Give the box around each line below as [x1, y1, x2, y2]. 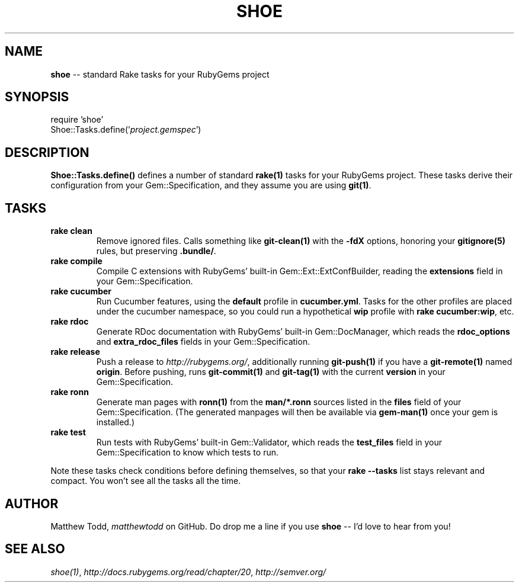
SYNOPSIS [5, 89, 69, 105]
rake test [50, 427, 86, 438]
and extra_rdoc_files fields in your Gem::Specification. [96, 336, 310, 347]
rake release [50, 347, 100, 357]
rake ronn [50, 387, 89, 397]
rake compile [50, 256, 102, 267]
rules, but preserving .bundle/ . [96, 246, 216, 256]
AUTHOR [5, 496, 59, 511]
